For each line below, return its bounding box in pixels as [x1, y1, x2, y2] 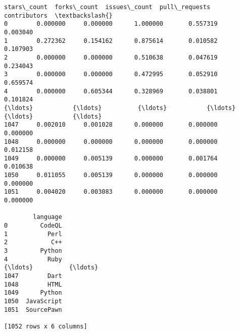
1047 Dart [4, 272, 62, 280]
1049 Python [4, 289, 62, 297]
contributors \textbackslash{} [4, 12, 113, 19]
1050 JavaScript [4, 297, 62, 305]
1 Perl [4, 230, 62, 238]
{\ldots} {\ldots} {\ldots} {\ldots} [4, 104, 236, 112]
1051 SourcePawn [4, 306, 62, 313]
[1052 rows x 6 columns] [4, 322, 87, 330]
